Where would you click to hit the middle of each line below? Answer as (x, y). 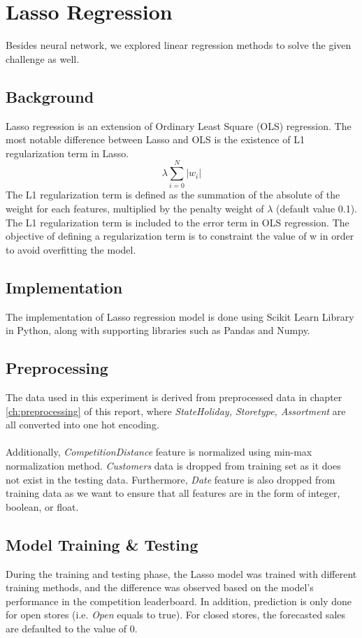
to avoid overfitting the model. (71, 249)
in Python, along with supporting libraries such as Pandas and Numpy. (158, 330)
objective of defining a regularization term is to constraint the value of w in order (180, 236)
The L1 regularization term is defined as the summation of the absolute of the (173, 195)
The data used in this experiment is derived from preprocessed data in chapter (174, 397)
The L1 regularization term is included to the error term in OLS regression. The (178, 222)
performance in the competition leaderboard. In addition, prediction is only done (179, 601)
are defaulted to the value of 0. (72, 628)
